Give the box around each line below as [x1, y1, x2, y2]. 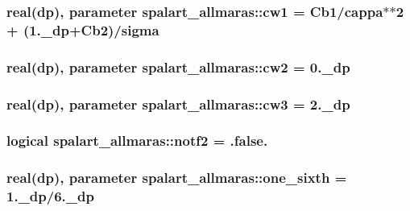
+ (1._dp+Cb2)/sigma [6, 19, 159, 39]
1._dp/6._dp [6, 186, 94, 206]
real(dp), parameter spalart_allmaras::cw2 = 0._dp [6, 56, 350, 77]
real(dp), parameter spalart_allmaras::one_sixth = [6, 168, 347, 188]
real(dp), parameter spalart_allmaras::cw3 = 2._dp [6, 93, 350, 114]
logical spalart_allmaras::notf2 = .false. [6, 130, 268, 151]
